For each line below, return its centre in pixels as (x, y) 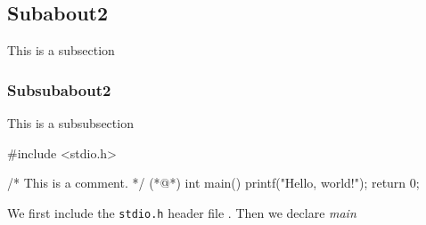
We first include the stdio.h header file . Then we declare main (182, 212)
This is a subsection (61, 50)
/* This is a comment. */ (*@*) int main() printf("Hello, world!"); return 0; (213, 183)
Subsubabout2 (59, 89)
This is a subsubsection (70, 123)
